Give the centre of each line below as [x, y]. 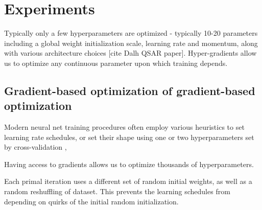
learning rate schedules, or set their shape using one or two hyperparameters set [129, 137]
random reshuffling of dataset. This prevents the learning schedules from [117, 191]
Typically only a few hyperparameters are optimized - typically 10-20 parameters [131, 33]
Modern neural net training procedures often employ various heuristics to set [124, 127]
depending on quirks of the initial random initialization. [91, 201]
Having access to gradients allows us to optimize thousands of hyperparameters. [129, 164]
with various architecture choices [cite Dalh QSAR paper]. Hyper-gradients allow [130, 53]
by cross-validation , [35, 147]
